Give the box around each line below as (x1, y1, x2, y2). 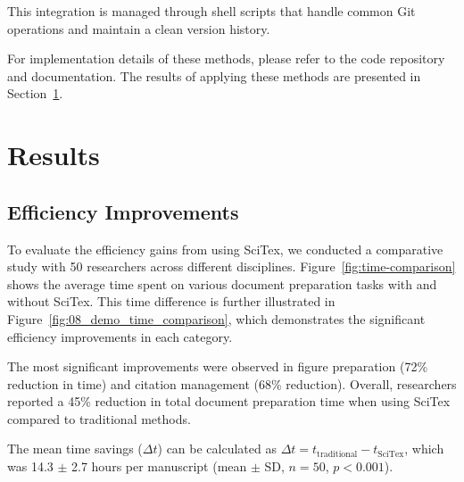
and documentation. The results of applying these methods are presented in (7, 66, 421, 85)
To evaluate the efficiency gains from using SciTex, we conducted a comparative (7, 239, 443, 258)
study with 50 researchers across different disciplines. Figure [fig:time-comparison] (7, 257, 456, 276)
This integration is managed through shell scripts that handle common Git (7, 2, 416, 20)
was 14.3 (7, 457, 54, 476)
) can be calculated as (157, 439, 277, 458)
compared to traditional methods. (7, 409, 191, 428)
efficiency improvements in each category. (7, 327, 233, 345)
